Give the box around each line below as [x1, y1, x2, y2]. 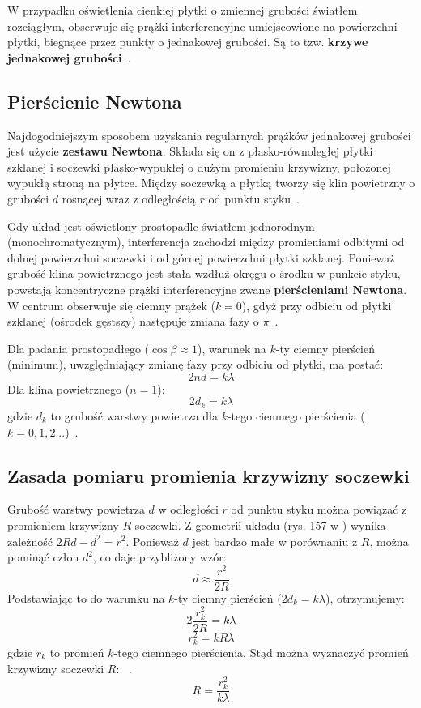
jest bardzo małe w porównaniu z [192, 532, 358, 549]
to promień [49, 643, 104, 660]
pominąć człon [7, 548, 79, 565]
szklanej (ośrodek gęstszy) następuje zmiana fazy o [7, 313, 259, 330]
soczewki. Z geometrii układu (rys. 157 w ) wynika [134, 516, 386, 533]
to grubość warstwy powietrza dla [50, 407, 218, 424]
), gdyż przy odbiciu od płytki [241, 296, 392, 313]
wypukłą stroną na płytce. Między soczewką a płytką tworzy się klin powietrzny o [7, 174, 415, 191]
